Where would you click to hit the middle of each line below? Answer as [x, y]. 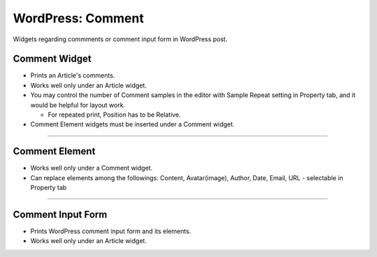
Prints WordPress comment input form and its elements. [111, 231]
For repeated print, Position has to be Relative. [114, 115]
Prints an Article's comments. [73, 75]
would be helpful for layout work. [78, 105]
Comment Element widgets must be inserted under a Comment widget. [133, 124]
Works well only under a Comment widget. [91, 168]
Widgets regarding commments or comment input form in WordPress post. [120, 39]
